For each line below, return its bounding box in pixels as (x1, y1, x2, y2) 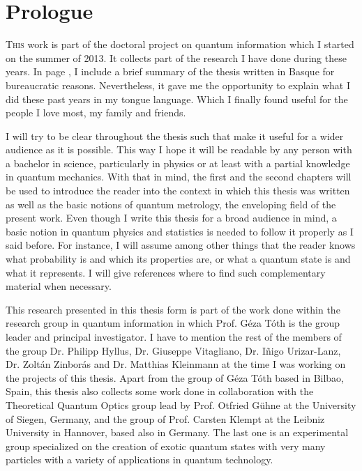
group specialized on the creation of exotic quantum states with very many (6, 438, 326, 453)
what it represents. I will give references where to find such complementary (6, 265, 326, 279)
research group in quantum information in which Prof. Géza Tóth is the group (6, 316, 340, 330)
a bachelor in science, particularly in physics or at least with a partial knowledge (6, 155, 350, 170)
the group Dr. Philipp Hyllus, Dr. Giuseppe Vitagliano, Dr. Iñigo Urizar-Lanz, (6, 343, 341, 357)
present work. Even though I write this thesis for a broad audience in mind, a (6, 210, 337, 225)
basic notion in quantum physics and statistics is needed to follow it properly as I (6, 224, 354, 238)
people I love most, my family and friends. (6, 105, 186, 120)
